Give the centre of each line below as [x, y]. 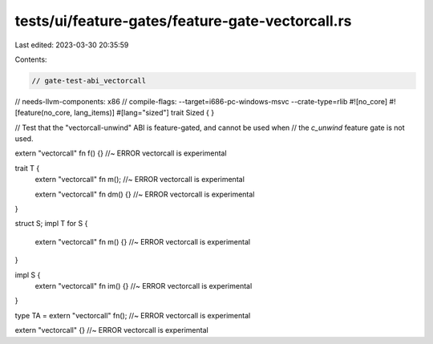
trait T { [27, 168]
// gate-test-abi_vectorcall [89, 81]
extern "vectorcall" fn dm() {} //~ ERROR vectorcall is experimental [145, 194]
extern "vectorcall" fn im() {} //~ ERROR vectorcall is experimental [144, 285]
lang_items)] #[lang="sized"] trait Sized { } [144, 113]
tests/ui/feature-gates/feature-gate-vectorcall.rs [183, 21]
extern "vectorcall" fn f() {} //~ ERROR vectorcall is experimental [121, 153]
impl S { [28, 275]
